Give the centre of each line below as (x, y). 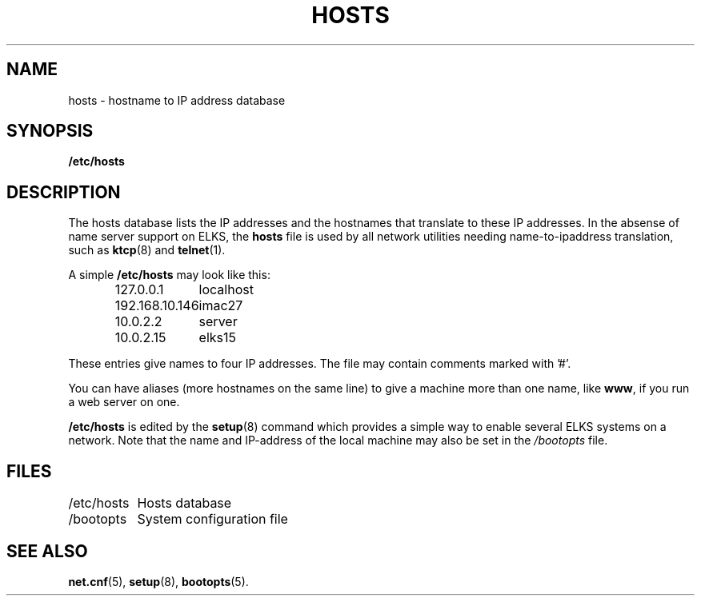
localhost (226, 290)
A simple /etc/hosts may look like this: (169, 275)
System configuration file (212, 519)
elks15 (218, 338)
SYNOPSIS (50, 131)
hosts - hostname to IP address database (177, 100)
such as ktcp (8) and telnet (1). (147, 250)
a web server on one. (124, 402)
